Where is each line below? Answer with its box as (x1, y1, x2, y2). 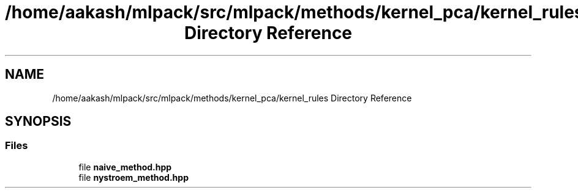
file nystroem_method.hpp (78, 172, 189, 183)
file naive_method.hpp (78, 161, 172, 172)
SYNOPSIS (5, 114, 72, 129)
